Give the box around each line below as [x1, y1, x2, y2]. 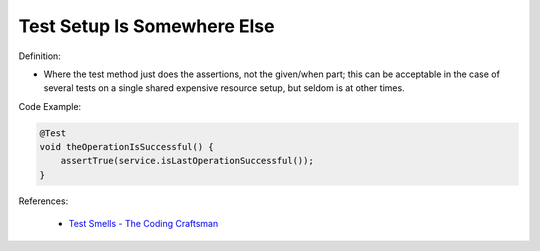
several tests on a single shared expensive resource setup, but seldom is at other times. [43, 82, 405, 94]
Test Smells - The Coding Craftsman [68, 218, 219, 230]
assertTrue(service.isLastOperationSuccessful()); [60, 155, 314, 167]
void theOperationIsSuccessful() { [39, 141, 214, 153]
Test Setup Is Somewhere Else [18, 15, 275, 37]
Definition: [18, 50, 62, 62]
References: [18, 195, 69, 207]
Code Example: [18, 100, 82, 112]
